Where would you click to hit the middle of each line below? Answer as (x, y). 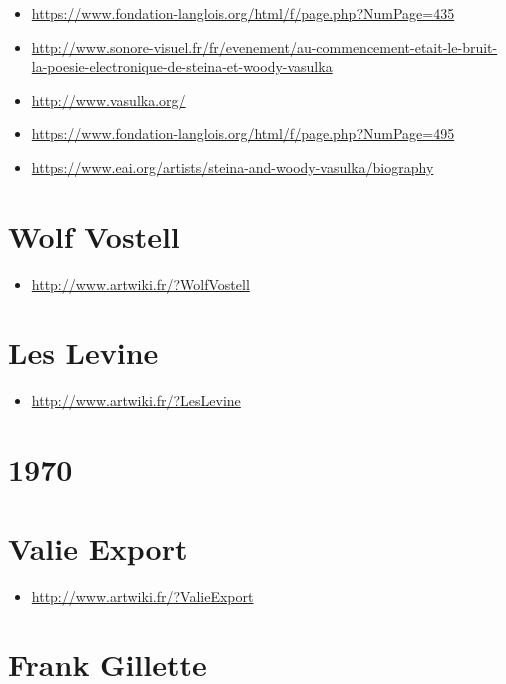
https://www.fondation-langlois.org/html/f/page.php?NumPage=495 (243, 133)
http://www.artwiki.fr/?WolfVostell (140, 283)
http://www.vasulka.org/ (108, 99)
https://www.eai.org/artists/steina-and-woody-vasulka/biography (232, 166)
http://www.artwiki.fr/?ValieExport (142, 595)
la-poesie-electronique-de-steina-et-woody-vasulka (182, 66)
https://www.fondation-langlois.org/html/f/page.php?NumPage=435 (243, 13)
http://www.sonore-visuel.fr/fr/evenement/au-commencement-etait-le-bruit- (264, 46)
